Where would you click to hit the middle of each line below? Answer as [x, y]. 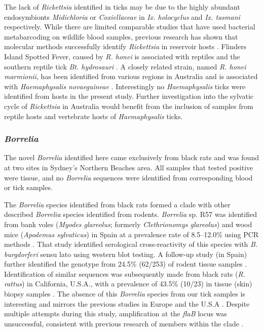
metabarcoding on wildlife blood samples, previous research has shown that [121, 36]
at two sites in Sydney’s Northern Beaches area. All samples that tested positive [129, 167]
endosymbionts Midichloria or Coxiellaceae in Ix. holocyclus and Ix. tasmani [122, 16]
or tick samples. [28, 187]
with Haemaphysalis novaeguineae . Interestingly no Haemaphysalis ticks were [125, 86]
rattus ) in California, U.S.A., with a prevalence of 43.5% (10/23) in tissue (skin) [128, 284]
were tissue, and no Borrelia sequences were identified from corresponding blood [128, 177]
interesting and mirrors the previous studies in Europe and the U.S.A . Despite [127, 303]
